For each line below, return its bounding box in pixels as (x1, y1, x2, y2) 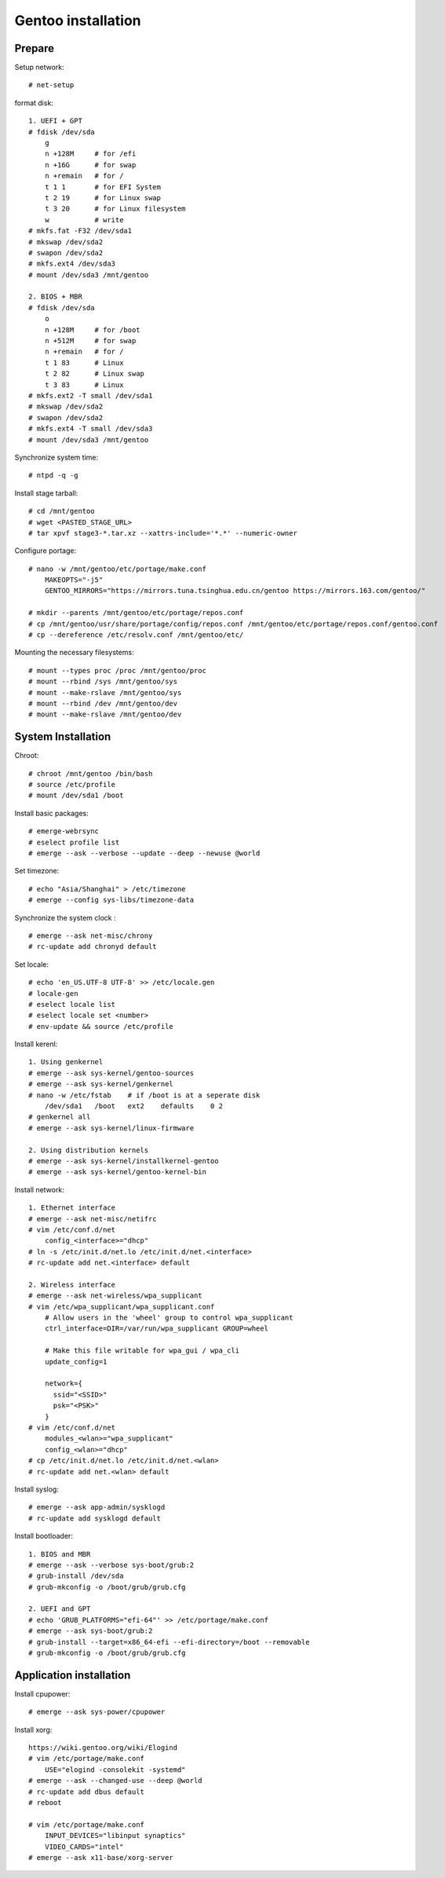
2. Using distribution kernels (28, 1145, 149, 1155)
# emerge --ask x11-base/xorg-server (28, 1854, 174, 1862)
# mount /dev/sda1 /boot (28, 791, 124, 800)
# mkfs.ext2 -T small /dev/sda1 (28, 391, 153, 400)
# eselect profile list (28, 837, 120, 847)
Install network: (14, 1184, 64, 1194)
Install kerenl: (14, 1039, 58, 1049)
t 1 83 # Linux (44, 358, 124, 367)
